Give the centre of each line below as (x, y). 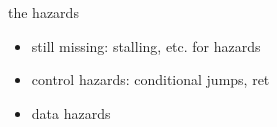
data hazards (71, 112)
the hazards (43, 12)
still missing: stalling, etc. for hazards (146, 45)
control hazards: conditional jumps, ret (150, 79)
